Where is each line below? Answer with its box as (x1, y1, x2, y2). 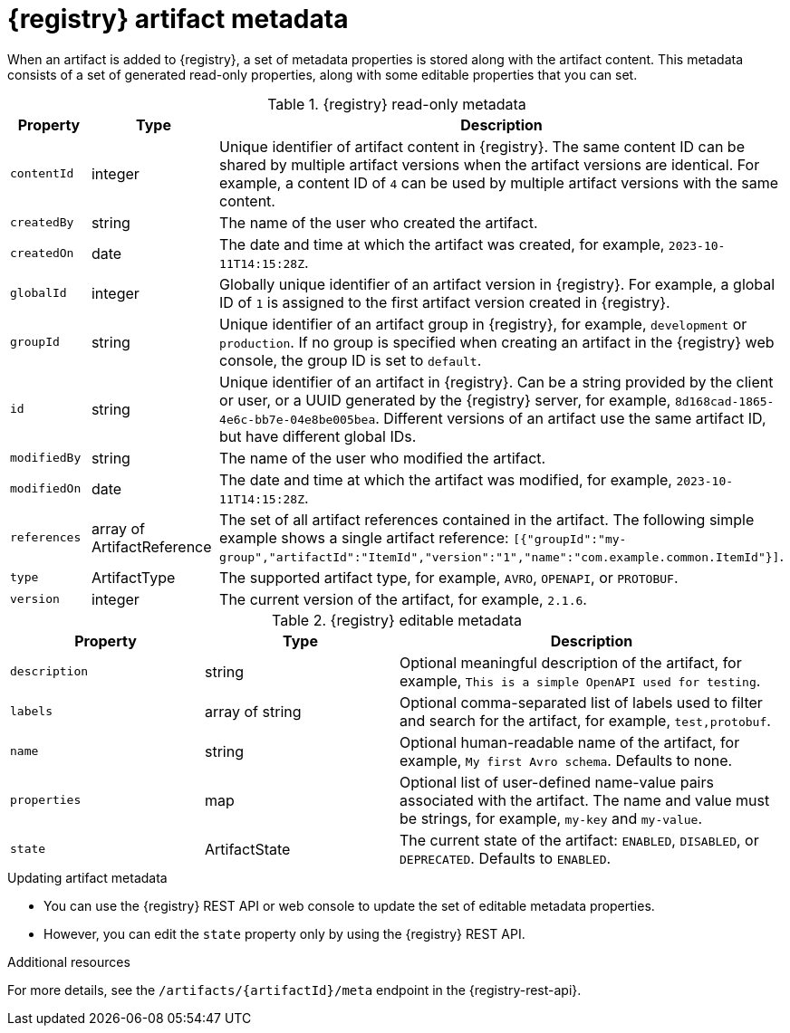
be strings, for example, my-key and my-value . (400, 808, 702, 827)
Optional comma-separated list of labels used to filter (400, 693, 763, 712)
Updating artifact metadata (7, 869, 168, 885)
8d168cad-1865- (674, 394, 775, 408)
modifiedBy (10, 451, 82, 465)
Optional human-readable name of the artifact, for (400, 732, 740, 751)
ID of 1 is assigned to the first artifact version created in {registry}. (219, 292, 670, 311)
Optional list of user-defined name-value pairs (400, 772, 714, 791)
